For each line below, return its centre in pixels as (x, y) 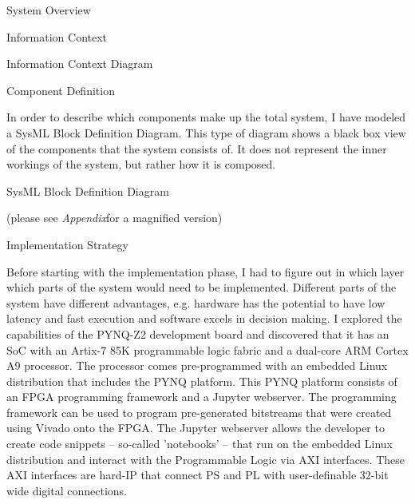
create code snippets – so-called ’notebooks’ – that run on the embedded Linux (200, 444)
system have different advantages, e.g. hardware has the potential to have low (196, 302)
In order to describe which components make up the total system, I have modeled (206, 117)
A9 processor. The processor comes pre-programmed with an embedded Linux (197, 365)
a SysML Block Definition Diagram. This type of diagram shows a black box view (206, 132)
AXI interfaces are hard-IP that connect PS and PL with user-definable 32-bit (198, 475)
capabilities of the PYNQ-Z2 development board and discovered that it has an (198, 333)
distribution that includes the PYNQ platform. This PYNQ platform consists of (202, 381)
